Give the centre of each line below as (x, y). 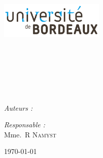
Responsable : (25, 125)
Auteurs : (18, 107)
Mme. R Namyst (30, 134)
